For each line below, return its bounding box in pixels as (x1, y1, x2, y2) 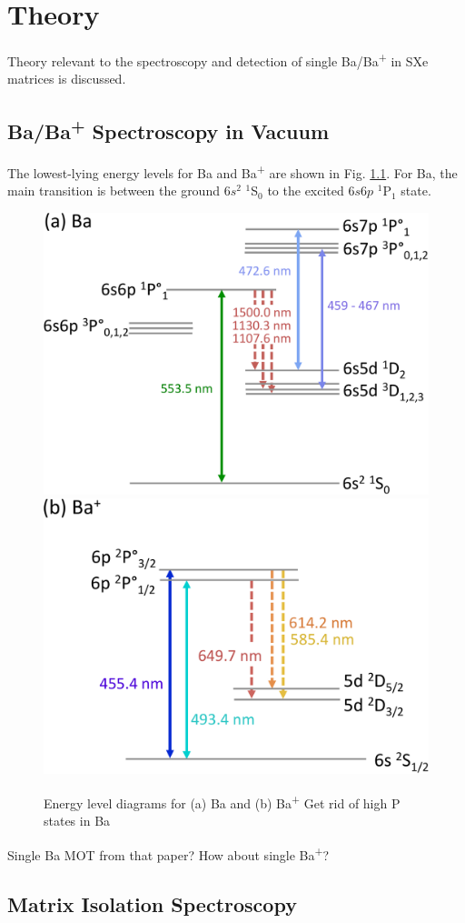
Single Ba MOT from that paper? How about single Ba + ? (7, 842, 330, 864)
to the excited (267, 181, 344, 200)
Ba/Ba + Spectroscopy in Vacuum (7, 114, 330, 145)
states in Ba (44, 811, 111, 830)
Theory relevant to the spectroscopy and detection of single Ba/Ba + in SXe (7, 49, 429, 70)
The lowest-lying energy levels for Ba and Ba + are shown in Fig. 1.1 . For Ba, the (7, 161, 458, 182)
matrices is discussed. (7, 69, 126, 88)
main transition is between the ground (7, 181, 220, 200)
